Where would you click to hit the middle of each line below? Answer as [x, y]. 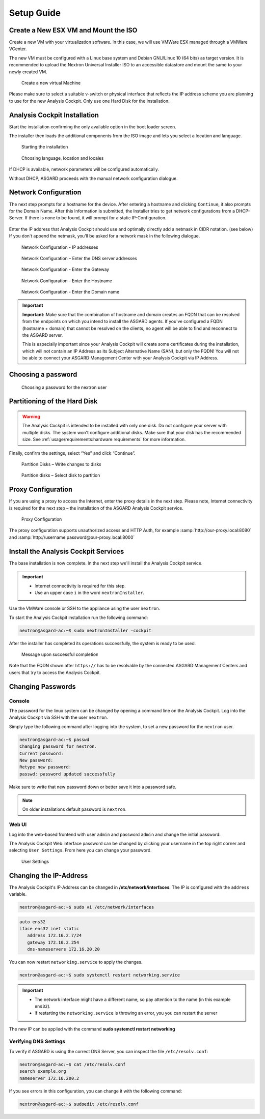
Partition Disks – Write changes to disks [61, 464]
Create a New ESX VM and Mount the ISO [73, 30]
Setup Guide [35, 13]
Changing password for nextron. [58, 747]
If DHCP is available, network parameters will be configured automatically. [84, 169]
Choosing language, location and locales [63, 158]
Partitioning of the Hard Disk [53, 401]
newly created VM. [28, 72]
